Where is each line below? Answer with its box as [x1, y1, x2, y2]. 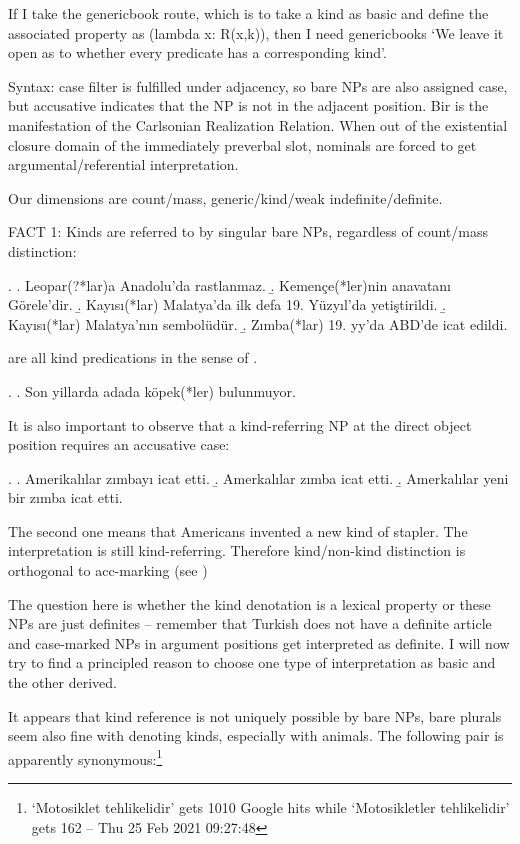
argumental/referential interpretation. [8, 154, 239, 175]
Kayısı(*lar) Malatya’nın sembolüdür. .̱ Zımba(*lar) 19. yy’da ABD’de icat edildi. [8, 313, 508, 334]
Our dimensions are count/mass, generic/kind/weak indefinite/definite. [8, 187, 443, 208]
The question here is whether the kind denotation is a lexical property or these [8, 593, 491, 614]
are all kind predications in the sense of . [8, 347, 258, 368]
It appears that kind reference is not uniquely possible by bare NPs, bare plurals [8, 705, 502, 726]
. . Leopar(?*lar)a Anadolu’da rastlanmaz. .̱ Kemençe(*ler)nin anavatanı [8, 274, 452, 295]
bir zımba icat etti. [8, 487, 123, 508]
